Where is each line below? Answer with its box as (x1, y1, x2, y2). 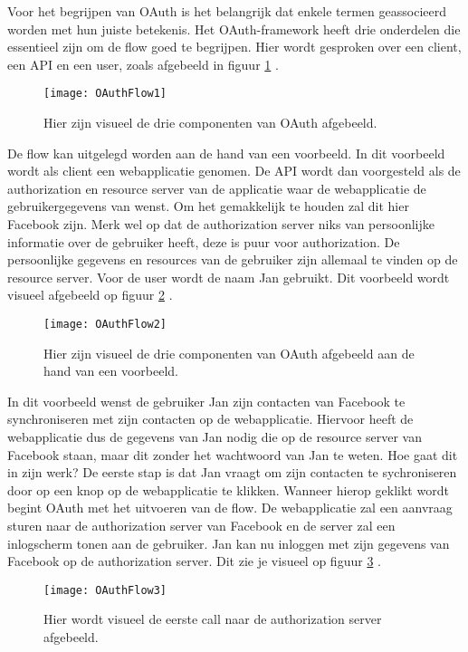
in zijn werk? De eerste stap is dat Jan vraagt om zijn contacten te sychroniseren (7, 463, 457, 482)
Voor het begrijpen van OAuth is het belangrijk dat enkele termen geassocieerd (7, 2, 446, 20)
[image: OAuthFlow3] (43, 583, 167, 597)
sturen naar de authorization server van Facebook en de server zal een (7, 515, 396, 534)
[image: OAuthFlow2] (43, 317, 167, 331)
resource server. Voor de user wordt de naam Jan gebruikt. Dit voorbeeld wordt (7, 267, 450, 286)
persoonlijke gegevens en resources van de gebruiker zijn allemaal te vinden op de (7, 250, 458, 269)
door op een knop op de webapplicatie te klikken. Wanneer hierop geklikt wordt (7, 480, 449, 499)
